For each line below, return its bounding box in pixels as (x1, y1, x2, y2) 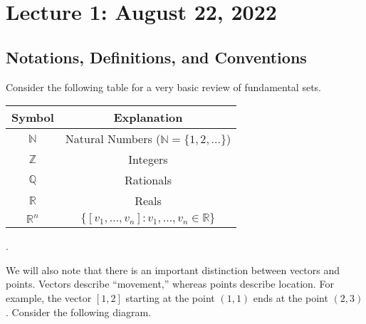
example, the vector (6, 290, 92, 305)
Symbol (11, 109, 54, 126)
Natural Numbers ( (65, 130, 161, 147)
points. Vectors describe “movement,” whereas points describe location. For (6, 276, 334, 291)
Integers (128, 151, 168, 168)
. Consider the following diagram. (6, 304, 151, 319)
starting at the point (125, 290, 215, 305)
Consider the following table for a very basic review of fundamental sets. (6, 79, 322, 94)
